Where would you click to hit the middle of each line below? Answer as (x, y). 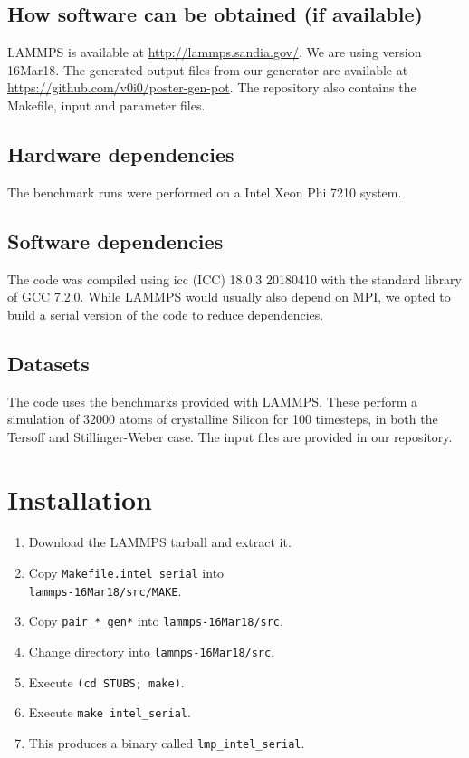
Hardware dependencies (121, 154)
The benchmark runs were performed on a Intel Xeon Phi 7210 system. (205, 192)
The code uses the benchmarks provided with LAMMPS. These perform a (213, 401)
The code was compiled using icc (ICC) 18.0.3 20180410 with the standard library (234, 278)
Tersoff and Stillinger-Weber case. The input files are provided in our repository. (230, 436)
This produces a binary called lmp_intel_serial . (167, 743)
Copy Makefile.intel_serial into (126, 573)
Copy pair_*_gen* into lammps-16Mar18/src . (156, 621)
